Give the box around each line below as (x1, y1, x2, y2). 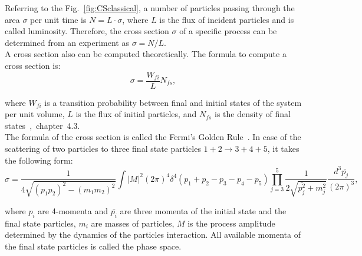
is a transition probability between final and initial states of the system (44, 96, 302, 108)
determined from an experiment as (5, 36, 129, 48)
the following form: (5, 154, 73, 166)
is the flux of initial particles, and (75, 108, 197, 120)
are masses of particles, (91, 217, 175, 229)
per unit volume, (5, 108, 65, 120)
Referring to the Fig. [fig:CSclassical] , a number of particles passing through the (5, 2, 295, 14)
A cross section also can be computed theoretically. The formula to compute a (5, 48, 287, 60)
